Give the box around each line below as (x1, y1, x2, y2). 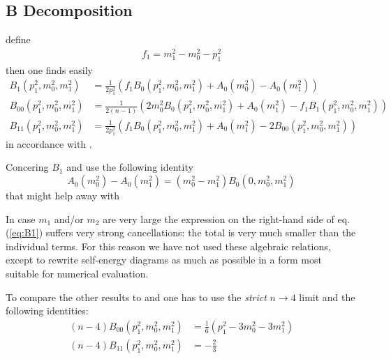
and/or (54, 211, 84, 226)
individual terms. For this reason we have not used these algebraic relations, (6, 238, 331, 253)
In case (6, 211, 36, 226)
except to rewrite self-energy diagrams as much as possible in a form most (6, 252, 322, 267)
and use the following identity (66, 160, 193, 174)
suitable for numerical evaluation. (6, 266, 149, 281)
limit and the (299, 289, 355, 304)
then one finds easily (6, 62, 93, 77)
